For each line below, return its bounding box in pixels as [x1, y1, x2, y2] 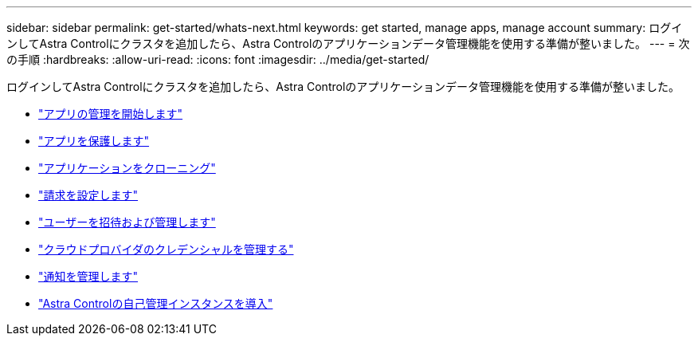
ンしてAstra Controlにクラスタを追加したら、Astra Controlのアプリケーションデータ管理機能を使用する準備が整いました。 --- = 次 [6, 37, 690, 50]
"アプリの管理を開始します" [38, 107, 183, 120]
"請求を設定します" [38, 188, 139, 202]
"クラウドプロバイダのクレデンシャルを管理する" [38, 242, 294, 256]
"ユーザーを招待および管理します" [38, 215, 216, 229]
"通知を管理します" [38, 269, 139, 283]
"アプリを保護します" [38, 134, 150, 147]
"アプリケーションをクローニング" [38, 161, 216, 175]
